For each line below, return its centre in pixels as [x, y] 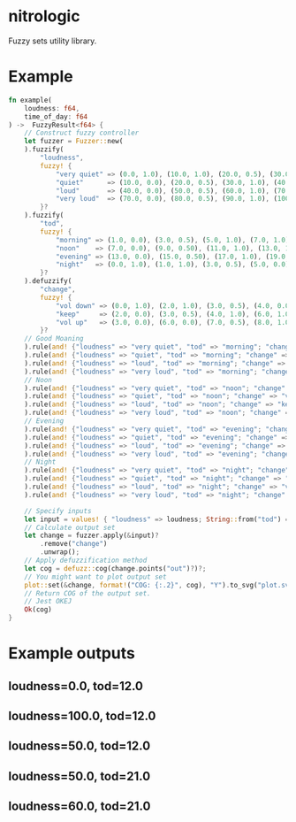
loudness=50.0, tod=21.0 [80, 776]
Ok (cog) [38, 610]
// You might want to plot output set [95, 577]
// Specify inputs [58, 511]
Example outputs [72, 653]
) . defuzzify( [48, 281]
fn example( [30, 100]
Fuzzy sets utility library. [53, 41]
